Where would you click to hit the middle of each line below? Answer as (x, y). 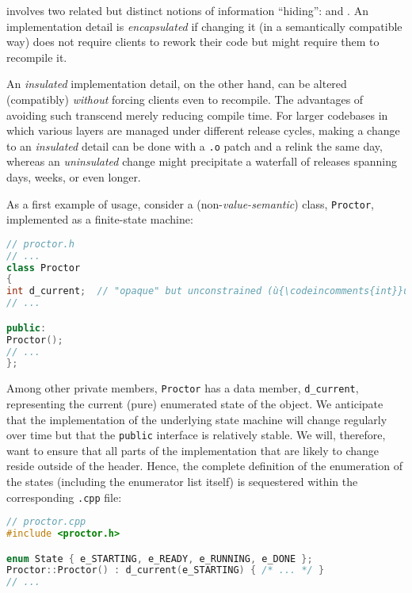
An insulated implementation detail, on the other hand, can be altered (177, 84)
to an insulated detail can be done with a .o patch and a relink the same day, (195, 145)
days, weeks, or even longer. (74, 177)
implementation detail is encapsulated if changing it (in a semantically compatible (204, 26)
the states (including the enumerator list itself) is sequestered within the (182, 481)
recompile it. (37, 57)
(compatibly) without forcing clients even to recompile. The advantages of (185, 99)
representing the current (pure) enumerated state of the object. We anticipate (195, 403)
